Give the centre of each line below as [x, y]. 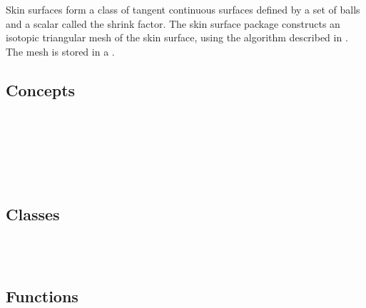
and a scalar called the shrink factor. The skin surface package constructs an [173, 23]
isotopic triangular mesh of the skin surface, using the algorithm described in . [177, 37]
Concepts [41, 89]
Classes [33, 214]
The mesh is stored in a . [60, 51]
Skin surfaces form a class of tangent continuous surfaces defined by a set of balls [183, 9]
